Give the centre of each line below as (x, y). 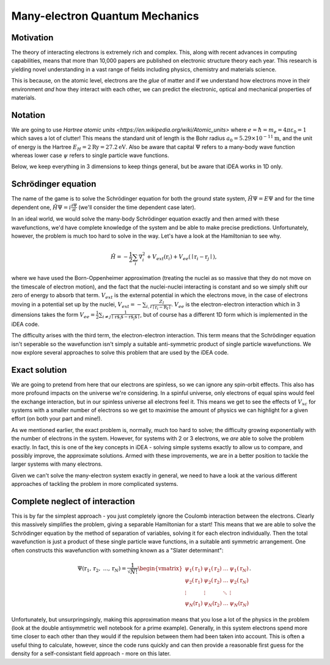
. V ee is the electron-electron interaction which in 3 (236, 305)
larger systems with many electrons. (57, 464)
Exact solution (39, 370)
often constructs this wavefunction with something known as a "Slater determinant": (117, 550)
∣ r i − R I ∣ (162, 308)
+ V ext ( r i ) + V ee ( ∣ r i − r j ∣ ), (182, 258)
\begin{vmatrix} (160, 568)
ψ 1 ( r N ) (239, 569)
